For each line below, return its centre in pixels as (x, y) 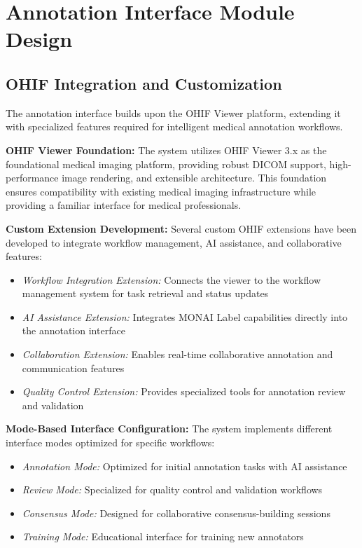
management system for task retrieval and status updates (145, 293)
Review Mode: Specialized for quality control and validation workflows (172, 489)
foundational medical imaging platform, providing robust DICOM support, (166, 164)
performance (32, 178)
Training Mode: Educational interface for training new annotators (163, 536)
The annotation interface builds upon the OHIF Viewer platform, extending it (173, 112)
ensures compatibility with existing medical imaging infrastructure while (161, 191)
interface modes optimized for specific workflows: (110, 443)
